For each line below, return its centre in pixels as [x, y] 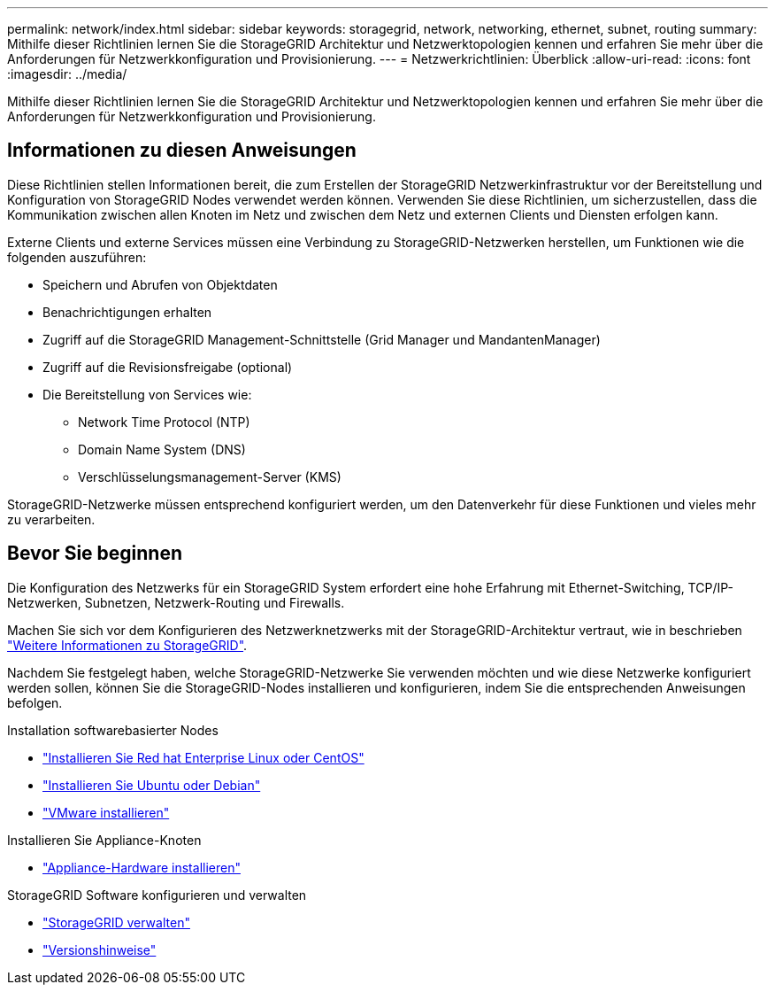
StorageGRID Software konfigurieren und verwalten [157, 895]
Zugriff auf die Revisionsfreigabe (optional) [168, 367]
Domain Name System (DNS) [162, 449]
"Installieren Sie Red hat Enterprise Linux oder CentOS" [203, 757]
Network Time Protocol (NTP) [164, 422]
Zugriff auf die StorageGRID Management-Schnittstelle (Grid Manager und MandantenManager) [322, 339]
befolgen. [35, 702]
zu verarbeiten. [51, 519]
